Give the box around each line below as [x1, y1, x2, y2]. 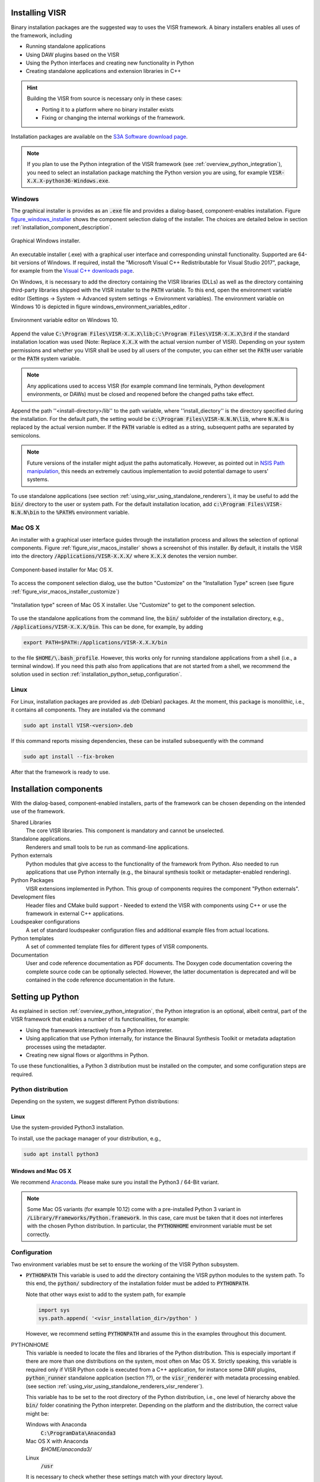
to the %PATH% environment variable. [40, 509, 130, 516]
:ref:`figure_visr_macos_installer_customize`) [11, 587, 120, 595]
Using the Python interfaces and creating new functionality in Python [25, 59, 194, 66]
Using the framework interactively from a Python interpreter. [25, 1026, 173, 1034]
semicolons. [11, 432, 41, 439]
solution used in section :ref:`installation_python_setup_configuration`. [11, 670, 182, 678]
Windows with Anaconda [25, 1421, 87, 1428]
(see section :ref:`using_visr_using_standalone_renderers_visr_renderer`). [25, 1382, 204, 1390]
